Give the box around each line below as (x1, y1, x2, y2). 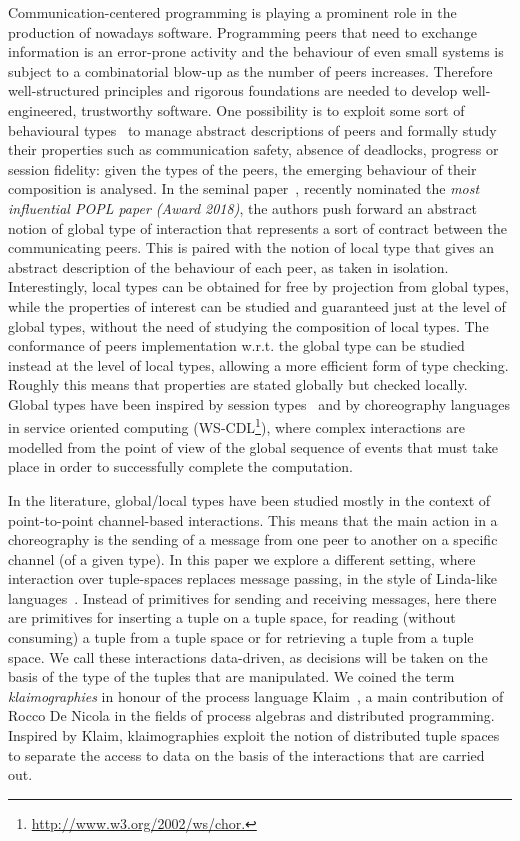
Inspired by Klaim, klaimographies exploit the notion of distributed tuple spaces (8, 725, 500, 746)
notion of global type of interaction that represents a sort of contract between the (8, 217, 507, 238)
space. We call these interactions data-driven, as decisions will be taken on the (8, 646, 488, 667)
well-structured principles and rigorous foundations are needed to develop (8, 80, 458, 101)
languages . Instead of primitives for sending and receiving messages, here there (8, 587, 497, 608)
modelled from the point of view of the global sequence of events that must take (8, 436, 498, 457)
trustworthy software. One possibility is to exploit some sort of (81, 99, 465, 120)
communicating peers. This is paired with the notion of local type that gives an (8, 237, 495, 258)
